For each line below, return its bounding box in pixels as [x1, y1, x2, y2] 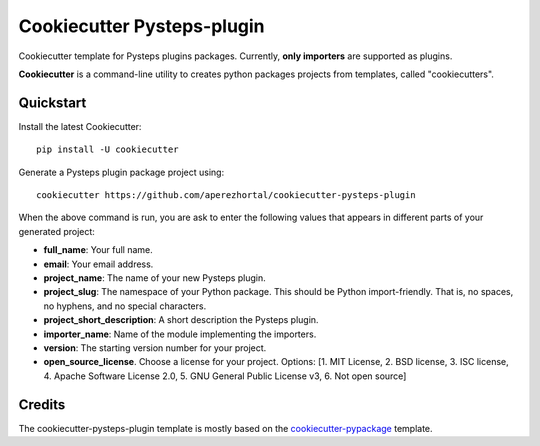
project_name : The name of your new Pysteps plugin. [43, 271, 267, 284]
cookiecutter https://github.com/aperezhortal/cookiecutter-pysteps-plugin [36, 190, 416, 201]
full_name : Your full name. [43, 244, 154, 256]
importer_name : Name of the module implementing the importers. [43, 328, 317, 340]
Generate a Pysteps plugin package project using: [18, 166, 225, 178]
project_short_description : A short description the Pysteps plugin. [43, 314, 319, 326]
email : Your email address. [43, 258, 154, 270]
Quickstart [18, 94, 87, 111]
